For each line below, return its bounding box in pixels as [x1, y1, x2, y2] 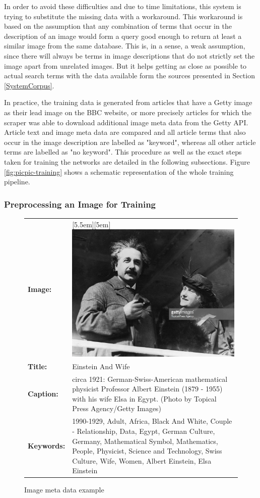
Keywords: [28, 440, 66, 451]
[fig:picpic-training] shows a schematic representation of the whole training [4, 166, 234, 177]
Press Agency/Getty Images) [72, 403, 161, 414]
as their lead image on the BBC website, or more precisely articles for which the [4, 107, 251, 117]
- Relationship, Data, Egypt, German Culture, [72, 425, 215, 436]
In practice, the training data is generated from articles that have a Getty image [4, 97, 252, 108]
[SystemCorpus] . [4, 80, 54, 90]
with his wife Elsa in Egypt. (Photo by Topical [72, 393, 217, 404]
